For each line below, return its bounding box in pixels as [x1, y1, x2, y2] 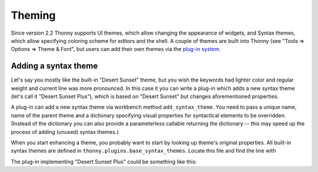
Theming [11, 9, 56, 22]
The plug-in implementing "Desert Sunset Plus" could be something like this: [11, 158, 197, 165]
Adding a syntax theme [11, 61, 98, 71]
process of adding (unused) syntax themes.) [11, 128, 119, 135]
